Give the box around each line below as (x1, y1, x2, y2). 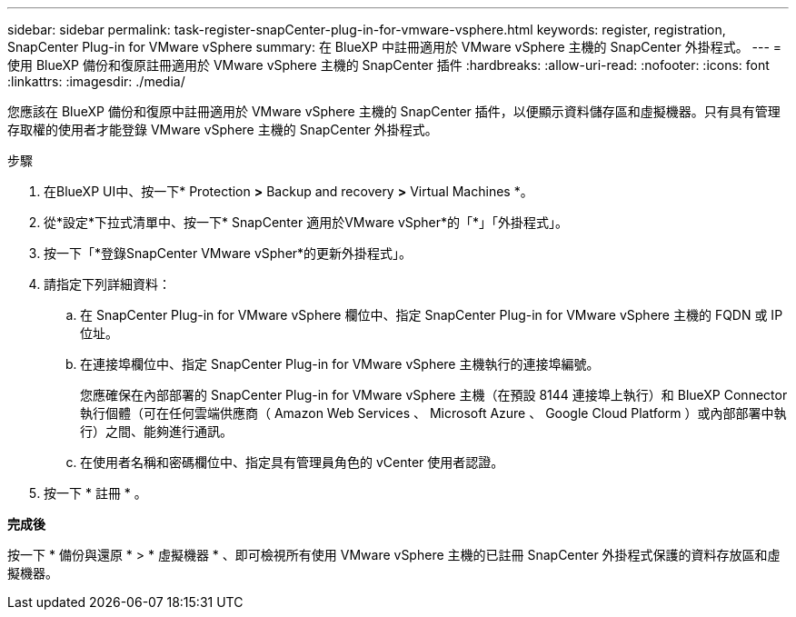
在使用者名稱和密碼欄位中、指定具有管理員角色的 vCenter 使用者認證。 (80, 454, 504, 470)
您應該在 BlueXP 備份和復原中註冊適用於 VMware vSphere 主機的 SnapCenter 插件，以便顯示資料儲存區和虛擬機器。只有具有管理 (7, 104, 781, 119)
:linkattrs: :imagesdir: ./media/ (7, 74, 185, 89)
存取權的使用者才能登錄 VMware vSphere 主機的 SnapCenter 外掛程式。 (7, 122, 438, 137)
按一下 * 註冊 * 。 (44, 485, 147, 501)
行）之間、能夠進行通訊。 (80, 423, 233, 439)
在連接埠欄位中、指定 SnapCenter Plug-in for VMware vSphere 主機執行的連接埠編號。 (80, 356, 600, 372)
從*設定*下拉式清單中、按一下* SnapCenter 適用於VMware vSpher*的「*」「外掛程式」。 (44, 214, 569, 230)
